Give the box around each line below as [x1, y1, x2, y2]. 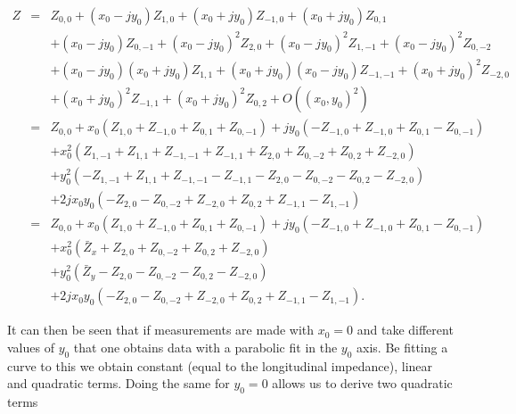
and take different [356, 320, 454, 339]
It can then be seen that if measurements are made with [7, 320, 315, 339]
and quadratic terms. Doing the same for [7, 374, 230, 393]
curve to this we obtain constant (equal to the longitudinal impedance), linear [7, 356, 433, 375]
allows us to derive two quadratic [272, 374, 453, 393]
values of [7, 337, 54, 356]
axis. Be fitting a [356, 337, 448, 356]
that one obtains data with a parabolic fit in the [73, 337, 338, 356]
